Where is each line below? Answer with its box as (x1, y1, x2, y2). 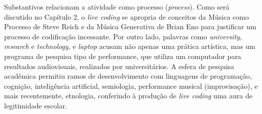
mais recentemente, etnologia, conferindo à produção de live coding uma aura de (4, 90, 253, 101)
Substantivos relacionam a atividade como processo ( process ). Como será (4, 2, 230, 12)
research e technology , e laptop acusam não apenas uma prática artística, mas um (4, 41, 255, 51)
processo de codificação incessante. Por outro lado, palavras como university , (4, 31, 242, 41)
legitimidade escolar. (4, 100, 67, 110)
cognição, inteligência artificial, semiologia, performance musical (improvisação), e (4, 80, 258, 91)
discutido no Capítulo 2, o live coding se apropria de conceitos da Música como (4, 11, 249, 22)
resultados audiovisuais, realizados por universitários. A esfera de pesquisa (4, 61, 235, 71)
